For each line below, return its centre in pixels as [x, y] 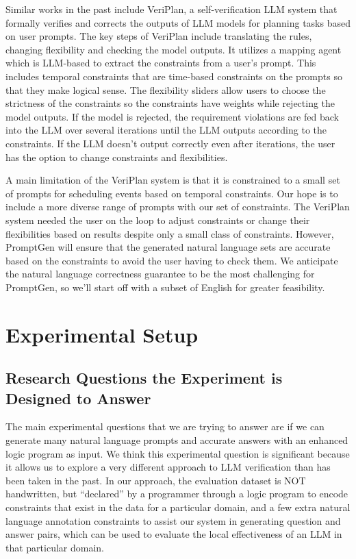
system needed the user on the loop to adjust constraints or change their [158, 220]
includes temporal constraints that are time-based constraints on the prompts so [174, 76]
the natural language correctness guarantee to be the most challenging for [160, 274]
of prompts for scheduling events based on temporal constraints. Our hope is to [172, 193]
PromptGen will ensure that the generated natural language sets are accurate [168, 247]
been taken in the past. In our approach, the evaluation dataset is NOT [156, 480]
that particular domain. [55, 547]
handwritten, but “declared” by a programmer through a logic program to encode [177, 494]
